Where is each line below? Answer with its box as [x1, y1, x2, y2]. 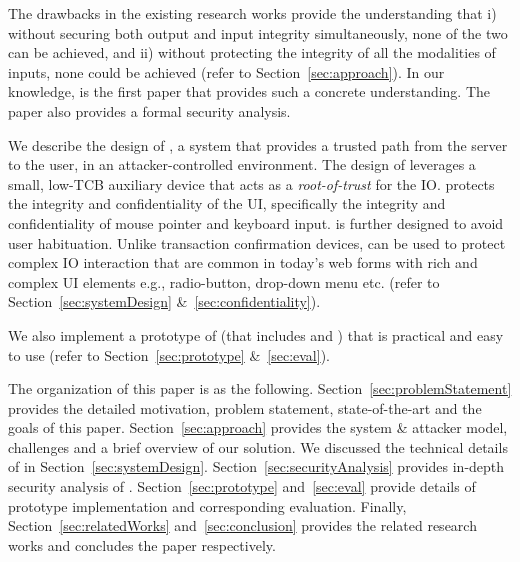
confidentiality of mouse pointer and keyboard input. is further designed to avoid [8, 212, 504, 233]
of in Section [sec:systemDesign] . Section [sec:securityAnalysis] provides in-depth [8, 456, 505, 477]
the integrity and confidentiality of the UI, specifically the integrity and [8, 193, 446, 214]
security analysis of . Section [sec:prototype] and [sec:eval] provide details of [8, 476, 476, 497]
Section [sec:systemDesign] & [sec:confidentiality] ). [8, 291, 321, 312]
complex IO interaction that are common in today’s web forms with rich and [8, 252, 478, 273]
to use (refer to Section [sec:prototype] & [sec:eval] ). [8, 344, 330, 365]
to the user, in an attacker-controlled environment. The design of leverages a [8, 154, 476, 175]
